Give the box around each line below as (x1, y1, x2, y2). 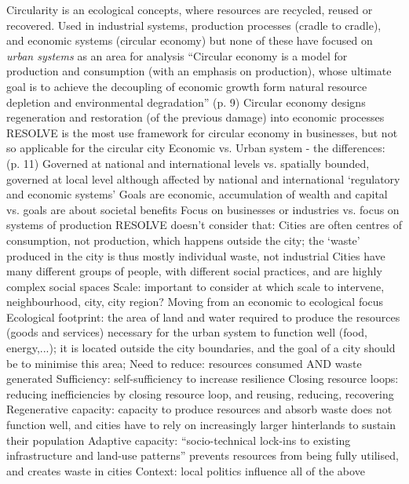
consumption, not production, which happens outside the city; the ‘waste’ (6, 231, 360, 248)
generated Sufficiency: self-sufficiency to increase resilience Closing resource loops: (6, 370, 399, 387)
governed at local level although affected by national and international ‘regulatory (6, 170, 400, 187)
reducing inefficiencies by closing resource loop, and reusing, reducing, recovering (6, 385, 394, 402)
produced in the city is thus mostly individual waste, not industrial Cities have (6, 247, 385, 264)
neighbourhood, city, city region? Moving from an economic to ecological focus (6, 293, 384, 310)
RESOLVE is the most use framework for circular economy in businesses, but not (6, 124, 398, 140)
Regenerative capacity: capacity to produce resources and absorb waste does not (6, 401, 393, 417)
